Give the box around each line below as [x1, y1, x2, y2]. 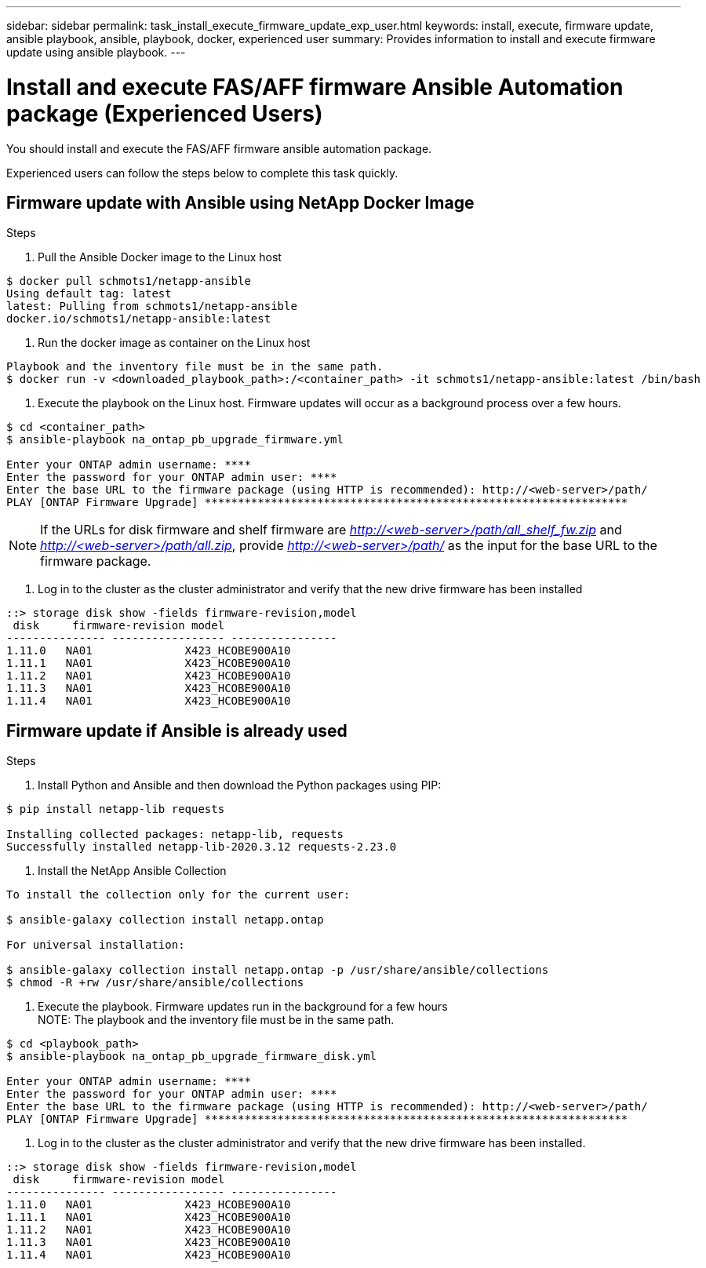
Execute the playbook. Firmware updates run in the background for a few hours [38, 1000, 448, 1014]
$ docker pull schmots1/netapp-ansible [6, 275, 251, 288]
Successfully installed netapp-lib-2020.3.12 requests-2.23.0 [6, 840, 397, 854]
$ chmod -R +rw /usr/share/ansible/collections [6, 976, 304, 989]
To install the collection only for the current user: [6, 888, 351, 902]
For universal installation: [6, 938, 185, 952]
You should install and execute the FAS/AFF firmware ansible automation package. [6, 141, 432, 155]
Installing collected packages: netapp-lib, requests [6, 828, 344, 841]
